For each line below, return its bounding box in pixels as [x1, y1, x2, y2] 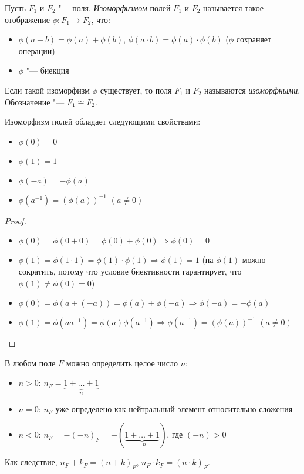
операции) [18, 44, 55, 56]
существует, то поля [100, 84, 172, 96]
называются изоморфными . [204, 84, 300, 96]
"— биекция [26, 64, 69, 76]
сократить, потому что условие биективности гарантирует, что [18, 265, 242, 277]
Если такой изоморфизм [5, 84, 90, 96]
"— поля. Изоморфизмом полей [58, 2, 171, 14]
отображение [5, 13, 50, 25]
